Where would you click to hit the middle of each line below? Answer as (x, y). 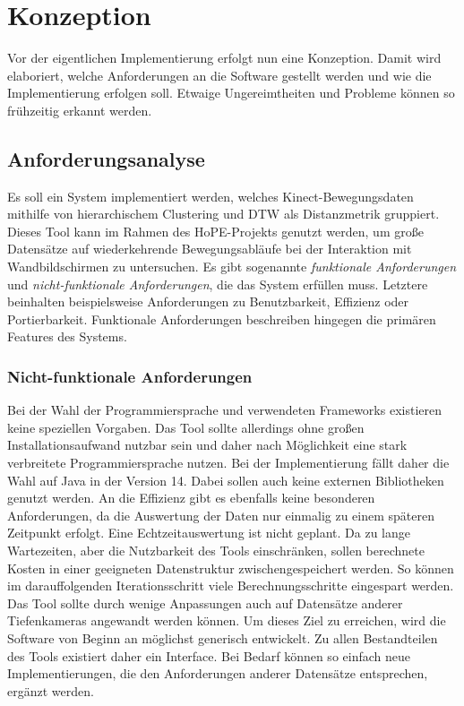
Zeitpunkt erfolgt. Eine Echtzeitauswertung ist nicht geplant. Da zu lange (209, 533)
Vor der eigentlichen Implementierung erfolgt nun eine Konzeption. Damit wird (224, 58)
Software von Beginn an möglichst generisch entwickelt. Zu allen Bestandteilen (223, 637)
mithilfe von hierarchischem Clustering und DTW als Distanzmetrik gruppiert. (223, 214)
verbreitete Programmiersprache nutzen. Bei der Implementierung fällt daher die (228, 463)
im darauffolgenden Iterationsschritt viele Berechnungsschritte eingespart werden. (231, 585)
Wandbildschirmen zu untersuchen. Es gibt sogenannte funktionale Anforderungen (232, 267)
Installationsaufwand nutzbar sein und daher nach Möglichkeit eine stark (207, 445)
